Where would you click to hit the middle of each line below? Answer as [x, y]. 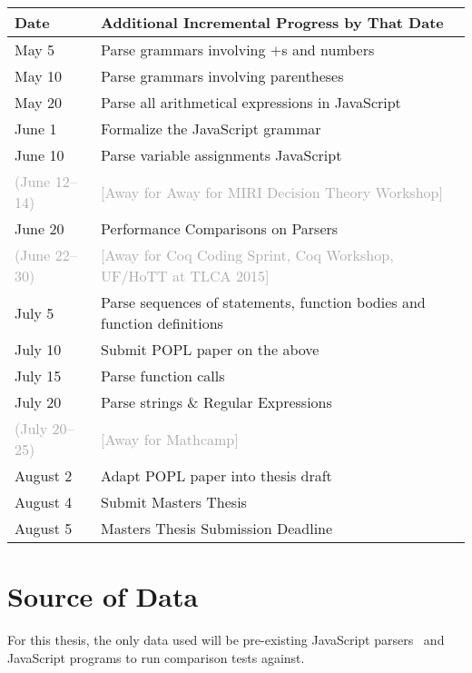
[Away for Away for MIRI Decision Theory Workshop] [272, 192]
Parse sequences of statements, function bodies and [263, 302]
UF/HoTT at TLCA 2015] [185, 276]
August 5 [44, 528]
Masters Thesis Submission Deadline [217, 528]
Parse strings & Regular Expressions [216, 402]
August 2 [44, 475]
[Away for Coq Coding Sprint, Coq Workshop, [247, 255]
